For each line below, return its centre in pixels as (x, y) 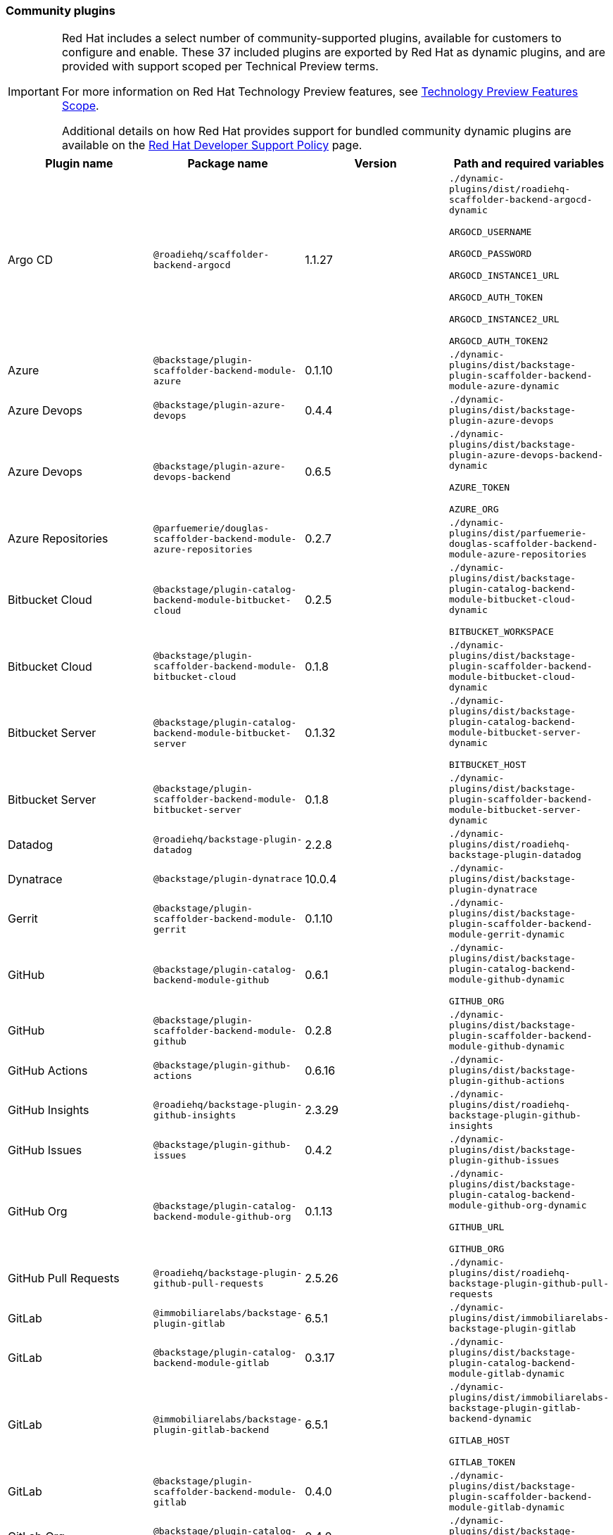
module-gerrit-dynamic (507, 935)
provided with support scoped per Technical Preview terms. (220, 67)
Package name (228, 164)
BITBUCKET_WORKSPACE (501, 632)
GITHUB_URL (477, 1227)
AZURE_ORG (474, 510)
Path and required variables (529, 164)
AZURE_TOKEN (480, 488)
